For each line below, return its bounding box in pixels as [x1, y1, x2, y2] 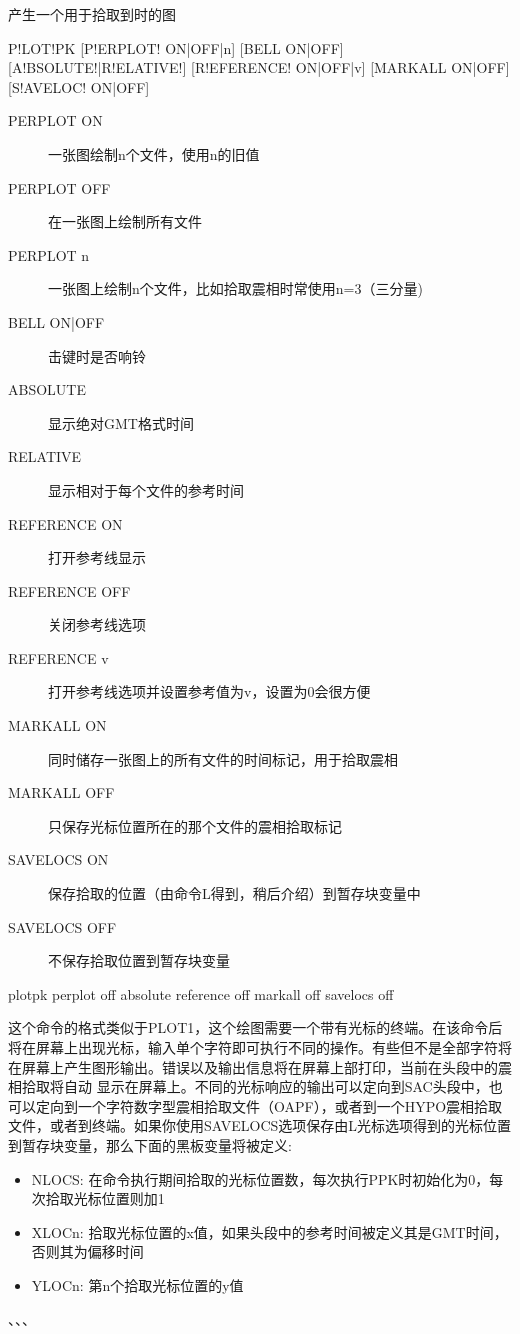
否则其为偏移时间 [31, 1241, 144, 1262]
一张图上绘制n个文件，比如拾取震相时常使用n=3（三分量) [48, 278, 423, 299]
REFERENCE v [8, 647, 109, 668]
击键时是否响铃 [48, 345, 146, 366]
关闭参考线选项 [48, 614, 146, 635]
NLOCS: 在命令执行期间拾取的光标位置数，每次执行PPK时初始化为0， [31, 1168, 490, 1189]
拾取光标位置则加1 [45, 1188, 165, 1209]
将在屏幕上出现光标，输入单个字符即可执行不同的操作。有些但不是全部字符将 [8, 1037, 512, 1057]
